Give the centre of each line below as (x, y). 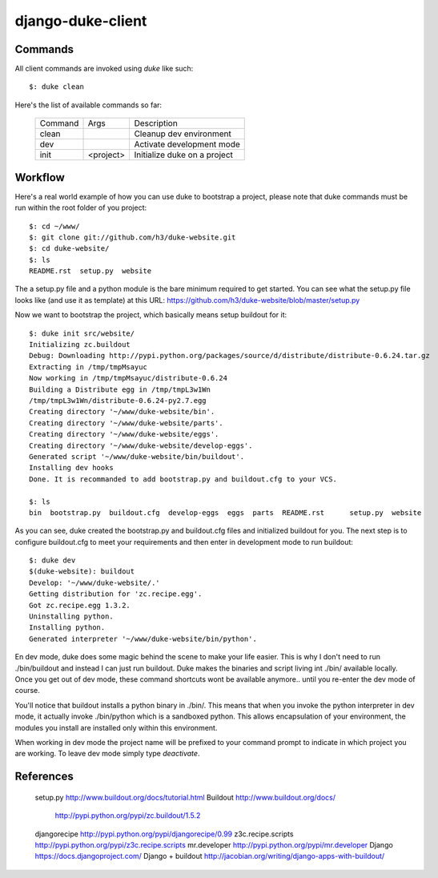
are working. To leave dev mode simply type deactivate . (107, 754)
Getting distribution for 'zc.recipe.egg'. (116, 594)
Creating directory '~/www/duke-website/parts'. (126, 423)
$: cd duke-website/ (69, 249)
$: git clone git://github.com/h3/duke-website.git (133, 237)
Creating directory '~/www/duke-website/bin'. (122, 412)
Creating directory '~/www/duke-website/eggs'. (124, 434)
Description (156, 123)
